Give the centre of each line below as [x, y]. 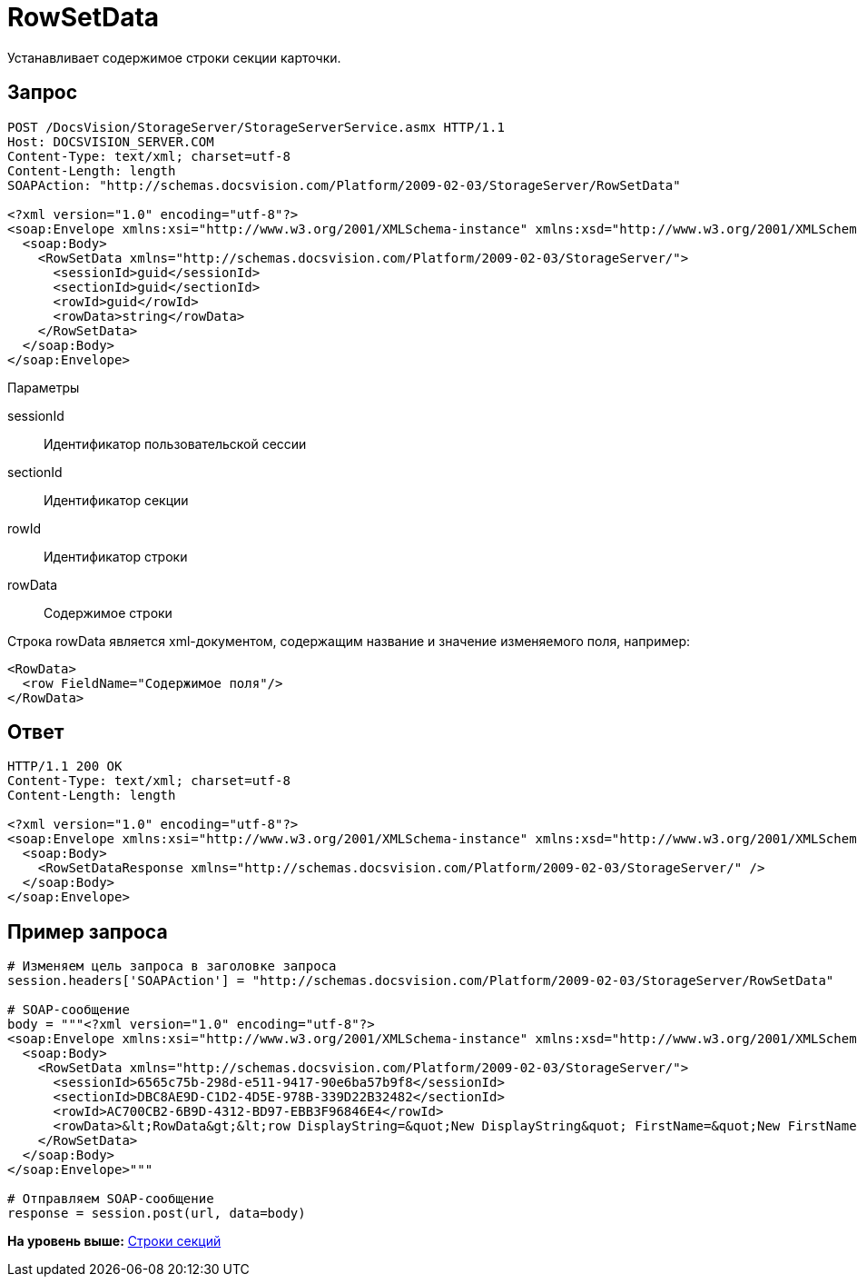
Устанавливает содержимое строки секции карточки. [174, 57]
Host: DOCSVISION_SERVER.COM [111, 141]
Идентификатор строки [116, 556]
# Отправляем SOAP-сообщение [111, 1199]
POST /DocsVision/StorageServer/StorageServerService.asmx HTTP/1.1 [256, 127]
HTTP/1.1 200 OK [65, 766]
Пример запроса [88, 931]
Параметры [44, 387]
